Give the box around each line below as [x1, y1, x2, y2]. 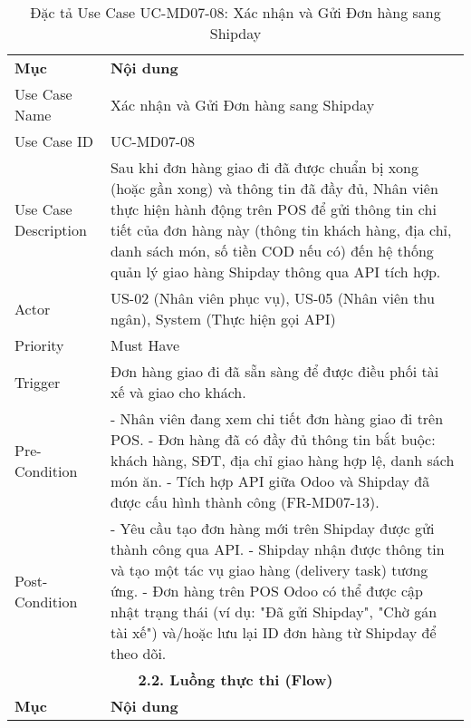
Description [14, 219, 87, 240]
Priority [14, 335, 64, 355]
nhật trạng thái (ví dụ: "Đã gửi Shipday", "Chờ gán [110, 601, 437, 622]
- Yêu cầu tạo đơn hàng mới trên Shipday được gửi [110, 518, 435, 539]
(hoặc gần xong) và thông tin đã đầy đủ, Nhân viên [110, 178, 438, 199]
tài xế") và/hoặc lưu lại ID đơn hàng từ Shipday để [110, 622, 437, 643]
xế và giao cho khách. [110, 382, 246, 403]
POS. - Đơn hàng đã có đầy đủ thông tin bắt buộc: [110, 429, 436, 450]
